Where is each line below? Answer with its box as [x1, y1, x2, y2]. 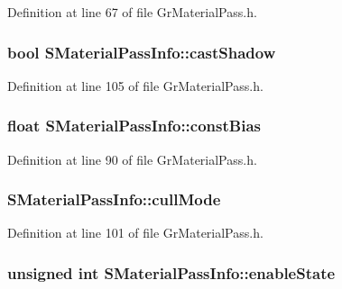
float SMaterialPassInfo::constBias [7, 114, 261, 137]
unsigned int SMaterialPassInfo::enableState [7, 261, 336, 284]
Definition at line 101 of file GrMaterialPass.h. [7, 223, 263, 242]
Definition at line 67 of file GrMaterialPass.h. [7, 3, 257, 21]
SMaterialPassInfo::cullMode [7, 188, 221, 211]
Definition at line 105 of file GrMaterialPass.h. [7, 76, 263, 95]
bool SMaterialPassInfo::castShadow [7, 41, 276, 63]
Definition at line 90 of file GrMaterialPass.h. [7, 149, 257, 168]
